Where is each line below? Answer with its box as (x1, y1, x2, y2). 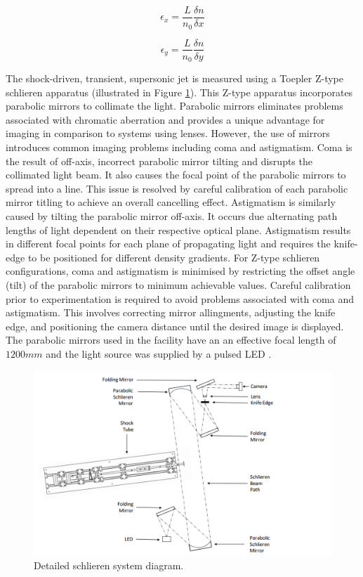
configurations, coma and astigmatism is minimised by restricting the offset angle (6, 264, 355, 278)
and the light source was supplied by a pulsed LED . (46, 346, 272, 361)
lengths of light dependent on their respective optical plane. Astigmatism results (6, 222, 351, 237)
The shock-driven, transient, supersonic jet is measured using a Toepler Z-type (6, 71, 343, 86)
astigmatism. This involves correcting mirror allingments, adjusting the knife (6, 305, 336, 320)
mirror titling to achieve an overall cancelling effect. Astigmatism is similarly (6, 195, 336, 209)
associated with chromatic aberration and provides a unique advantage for (6, 112, 325, 127)
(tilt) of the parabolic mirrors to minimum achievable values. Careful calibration (6, 277, 351, 292)
